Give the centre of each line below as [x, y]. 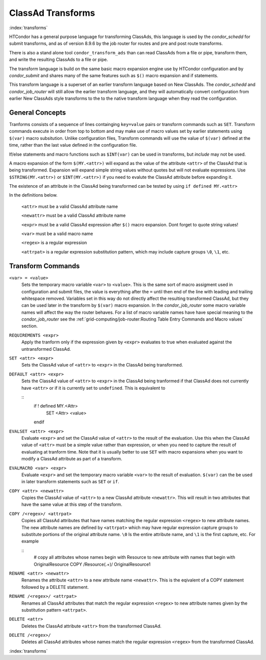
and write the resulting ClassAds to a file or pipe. [59, 60]
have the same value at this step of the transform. [72, 504]
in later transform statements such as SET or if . [70, 482]
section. [30, 326]
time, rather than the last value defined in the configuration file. [73, 145]
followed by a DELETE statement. [55, 587]
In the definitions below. [33, 195]
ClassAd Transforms [52, 13]
